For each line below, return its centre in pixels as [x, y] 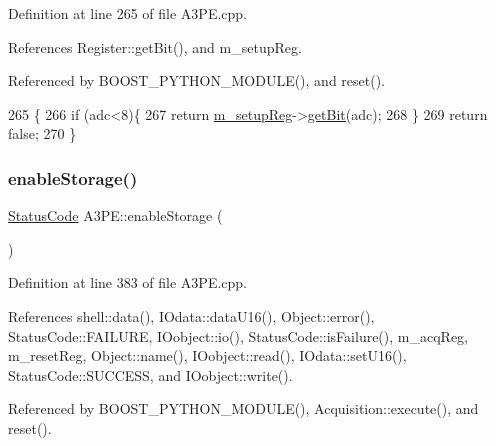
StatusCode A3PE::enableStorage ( [115, 215]
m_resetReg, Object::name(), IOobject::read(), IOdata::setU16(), [207, 355]
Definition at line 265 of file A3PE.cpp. [128, 13]
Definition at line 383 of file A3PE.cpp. [128, 282]
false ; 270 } [42, 133]
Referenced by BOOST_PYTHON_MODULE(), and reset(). [197, 80]
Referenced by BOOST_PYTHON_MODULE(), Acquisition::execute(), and [243, 408]
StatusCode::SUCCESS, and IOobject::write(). [150, 374]
